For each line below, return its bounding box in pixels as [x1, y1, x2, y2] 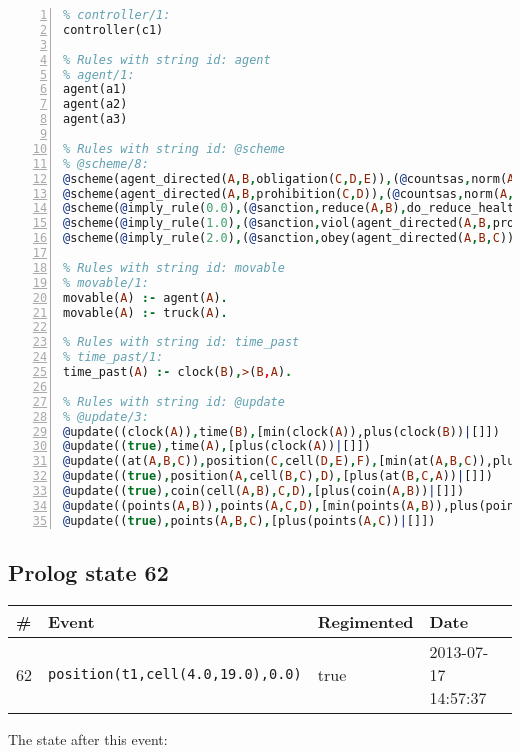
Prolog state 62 [8, 557, 169, 588]
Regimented [317, 609, 414, 633]
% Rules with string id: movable [63, 260, 285, 275]
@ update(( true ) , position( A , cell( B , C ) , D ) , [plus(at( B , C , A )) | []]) [63, 469, 493, 484]
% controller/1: [63, 8, 171, 22]
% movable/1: [63, 275, 149, 290]
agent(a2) [63, 97, 128, 112]
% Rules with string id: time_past [63, 335, 300, 350]
